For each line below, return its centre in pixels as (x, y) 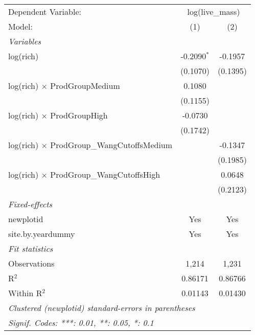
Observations (31, 263)
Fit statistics (31, 248)
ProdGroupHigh (79, 115)
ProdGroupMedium (85, 86)
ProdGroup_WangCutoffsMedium (111, 145)
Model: (21, 26)
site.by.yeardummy (42, 234)
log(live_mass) (214, 11)
